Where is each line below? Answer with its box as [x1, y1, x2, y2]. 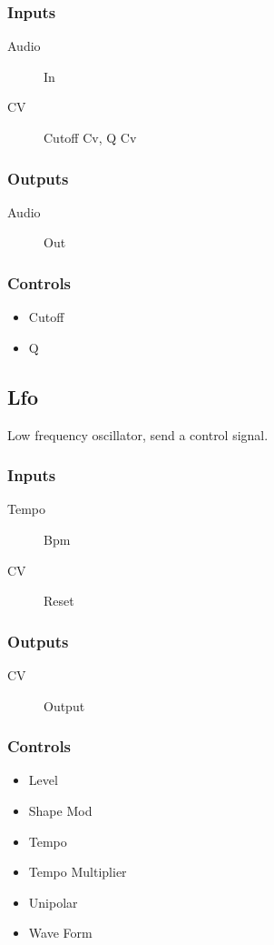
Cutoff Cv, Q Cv [44, 128, 137, 146]
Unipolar [28, 892, 78, 911]
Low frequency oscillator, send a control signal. [7, 425, 269, 444]
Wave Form [28, 923, 93, 942]
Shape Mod [28, 801, 93, 820]
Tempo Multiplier [28, 862, 127, 881]
